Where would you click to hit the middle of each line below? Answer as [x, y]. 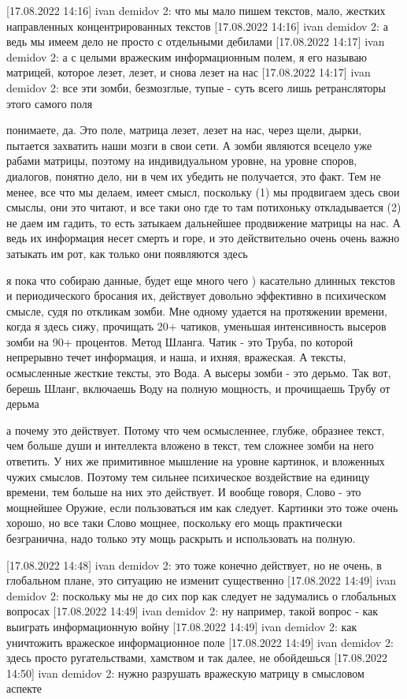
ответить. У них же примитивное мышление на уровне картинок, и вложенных [196, 461]
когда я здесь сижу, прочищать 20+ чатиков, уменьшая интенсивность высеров [196, 326]
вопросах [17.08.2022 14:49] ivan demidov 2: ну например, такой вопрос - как [192, 611]
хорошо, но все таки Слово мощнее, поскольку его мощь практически [174, 523]
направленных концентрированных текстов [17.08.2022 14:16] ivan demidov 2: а [197, 26]
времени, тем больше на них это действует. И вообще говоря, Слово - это [184, 492]
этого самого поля [50, 103]
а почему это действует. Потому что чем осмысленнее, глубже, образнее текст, [196, 430]
